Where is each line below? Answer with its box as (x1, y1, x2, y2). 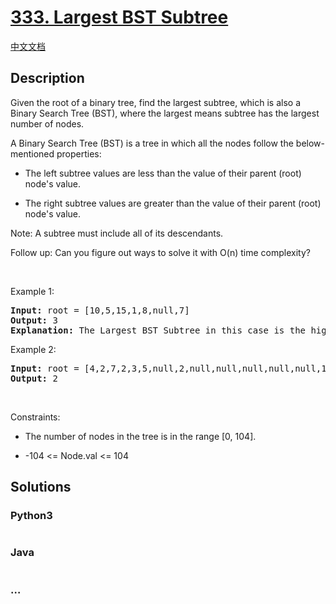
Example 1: (10, 285, 55, 297)
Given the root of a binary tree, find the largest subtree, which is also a (10, 96, 302, 108)
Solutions (10, 479, 72, 496)
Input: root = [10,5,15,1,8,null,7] (10, 304, 190, 316)
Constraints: (10, 411, 61, 423)
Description (10, 70, 85, 87)
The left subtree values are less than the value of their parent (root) (24, 167, 302, 179)
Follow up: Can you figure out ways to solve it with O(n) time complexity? (10, 246, 311, 258)
